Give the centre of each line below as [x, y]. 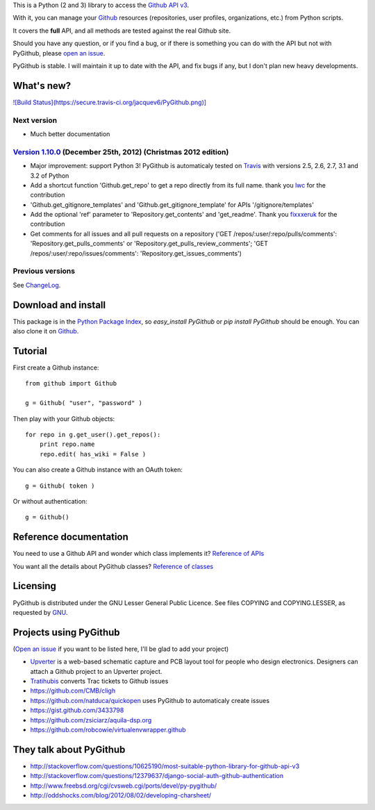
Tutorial [30, 351]
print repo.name [67, 444]
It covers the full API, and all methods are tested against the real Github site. [122, 31]
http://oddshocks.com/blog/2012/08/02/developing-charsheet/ [121, 795]
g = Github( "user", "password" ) [84, 403]
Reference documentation [70, 537]
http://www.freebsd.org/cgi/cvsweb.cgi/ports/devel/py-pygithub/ [124, 786]
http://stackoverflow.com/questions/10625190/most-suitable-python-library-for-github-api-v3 [165, 766]
